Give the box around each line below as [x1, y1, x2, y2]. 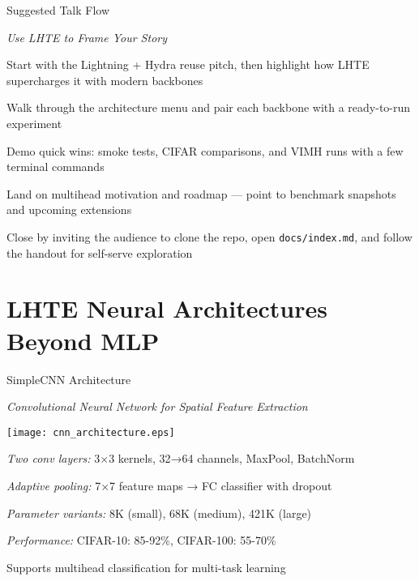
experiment [6, 114, 62, 131]
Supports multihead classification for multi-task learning [6, 558, 286, 575]
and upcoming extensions [6, 201, 132, 218]
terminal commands [6, 158, 105, 175]
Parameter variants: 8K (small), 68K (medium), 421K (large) [6, 504, 312, 521]
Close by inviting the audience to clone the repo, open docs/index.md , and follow [6, 228, 413, 245]
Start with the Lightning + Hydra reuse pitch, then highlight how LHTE [6, 56, 370, 73]
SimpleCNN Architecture [6, 370, 131, 387]
